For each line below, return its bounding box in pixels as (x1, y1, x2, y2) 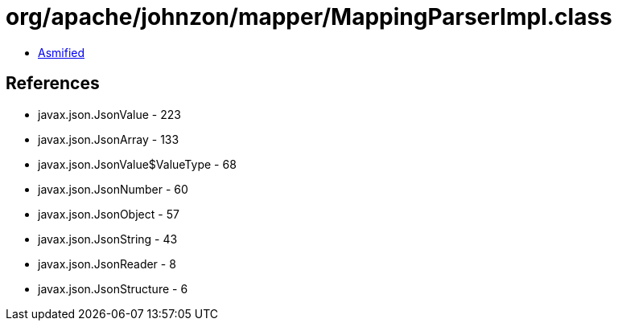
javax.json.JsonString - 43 (38, 231, 178, 246)
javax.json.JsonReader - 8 (38, 256, 176, 271)
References (6, 73, 100, 94)
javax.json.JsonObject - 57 (38, 206, 179, 221)
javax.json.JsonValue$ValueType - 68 (38, 157, 237, 171)
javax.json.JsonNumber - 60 (38, 182, 188, 196)
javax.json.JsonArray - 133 (38, 132, 179, 146)
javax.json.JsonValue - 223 (38, 107, 181, 121)
